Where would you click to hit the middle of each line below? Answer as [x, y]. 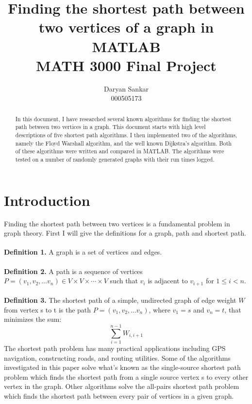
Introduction [47, 200]
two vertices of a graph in [126, 27]
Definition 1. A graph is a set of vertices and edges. [83, 252]
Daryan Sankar [126, 88]
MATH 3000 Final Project [126, 65]
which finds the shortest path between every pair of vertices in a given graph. [119, 396]
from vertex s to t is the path [48, 309]
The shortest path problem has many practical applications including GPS [115, 348]
